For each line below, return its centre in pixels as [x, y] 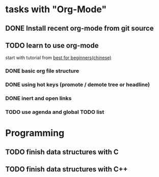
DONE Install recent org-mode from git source [79, 28]
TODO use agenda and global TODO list [55, 112]
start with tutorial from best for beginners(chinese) [58, 58]
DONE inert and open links [38, 98]
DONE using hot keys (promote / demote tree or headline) [78, 85]
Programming [35, 133]
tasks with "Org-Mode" [56, 9]
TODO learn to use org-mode [52, 45]
